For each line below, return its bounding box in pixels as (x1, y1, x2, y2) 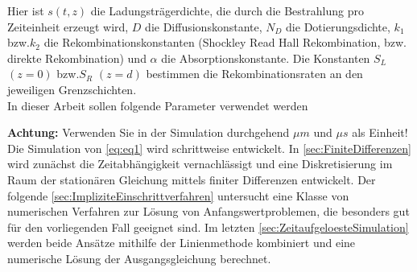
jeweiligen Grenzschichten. (7, 80, 137, 97)
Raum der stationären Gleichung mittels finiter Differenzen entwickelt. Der (7, 171, 376, 188)
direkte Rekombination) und (7, 49, 147, 66)
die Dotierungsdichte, (286, 18, 390, 35)
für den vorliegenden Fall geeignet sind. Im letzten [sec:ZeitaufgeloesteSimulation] (7, 218, 409, 235)
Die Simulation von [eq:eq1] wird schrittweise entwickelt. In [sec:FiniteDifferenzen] (7, 139, 411, 156)
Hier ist (7, 2, 44, 19)
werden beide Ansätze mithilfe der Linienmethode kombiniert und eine (7, 234, 356, 251)
